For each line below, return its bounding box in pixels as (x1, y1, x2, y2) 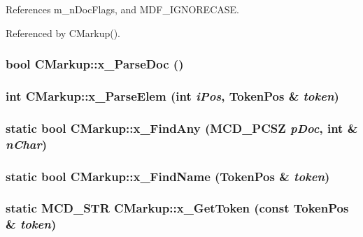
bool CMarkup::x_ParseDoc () (6, 55, 184, 73)
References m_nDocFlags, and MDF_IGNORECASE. (6, 2, 239, 16)
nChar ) (6, 135, 48, 152)
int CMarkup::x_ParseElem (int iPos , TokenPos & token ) (6, 87, 339, 104)
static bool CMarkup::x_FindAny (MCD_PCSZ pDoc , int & (6, 119, 358, 136)
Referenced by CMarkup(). (6, 25, 121, 40)
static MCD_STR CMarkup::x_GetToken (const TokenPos (6, 199, 349, 217)
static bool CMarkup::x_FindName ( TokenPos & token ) (6, 167, 330, 185)
